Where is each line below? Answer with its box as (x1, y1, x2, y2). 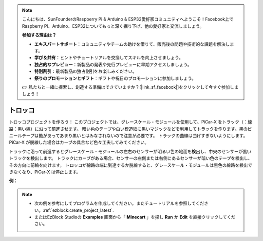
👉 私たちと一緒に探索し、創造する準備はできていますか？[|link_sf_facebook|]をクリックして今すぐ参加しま (22, 84, 239, 90)
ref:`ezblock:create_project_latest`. (44, 207, 114, 213)
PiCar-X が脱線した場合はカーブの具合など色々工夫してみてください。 (9, 140, 149, 145)
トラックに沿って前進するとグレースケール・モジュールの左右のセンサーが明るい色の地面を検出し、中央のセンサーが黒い (9, 148, 252, 154)
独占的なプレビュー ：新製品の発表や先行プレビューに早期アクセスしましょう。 (34, 61, 192, 67)
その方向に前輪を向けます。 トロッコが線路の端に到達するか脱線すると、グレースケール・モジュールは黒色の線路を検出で (9, 162, 253, 168)
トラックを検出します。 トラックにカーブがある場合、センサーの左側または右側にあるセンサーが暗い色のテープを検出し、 (9, 155, 253, 161)
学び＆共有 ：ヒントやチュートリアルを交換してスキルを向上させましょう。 (34, 55, 184, 60)
